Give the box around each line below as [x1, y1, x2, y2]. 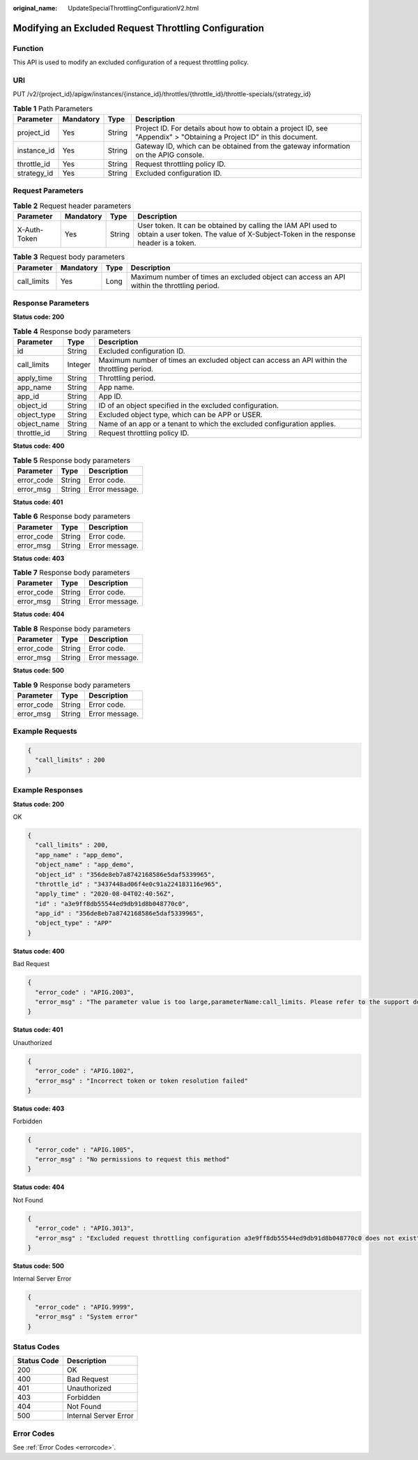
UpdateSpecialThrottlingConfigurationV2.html [68, 4, 199, 12]
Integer [67, 360, 91, 370]
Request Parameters [13, 186, 84, 195]
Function [13, 43, 44, 53]
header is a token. [137, 238, 196, 248]
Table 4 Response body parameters [13, 326, 131, 336]
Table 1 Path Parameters [13, 103, 93, 113]
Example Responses [13, 785, 84, 795]
